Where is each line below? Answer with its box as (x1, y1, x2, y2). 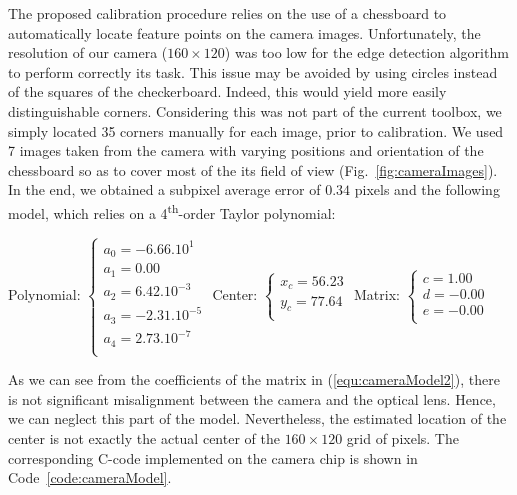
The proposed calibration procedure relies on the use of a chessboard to (8, 3, 447, 23)
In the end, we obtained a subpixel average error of (8, 179, 321, 200)
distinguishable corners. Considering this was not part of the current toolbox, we (8, 100, 502, 121)
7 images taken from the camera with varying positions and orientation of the (8, 140, 484, 161)
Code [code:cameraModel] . (8, 467, 172, 488)
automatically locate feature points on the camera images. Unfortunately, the (8, 22, 481, 43)
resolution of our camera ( (8, 42, 168, 63)
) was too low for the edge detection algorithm (224, 42, 509, 63)
